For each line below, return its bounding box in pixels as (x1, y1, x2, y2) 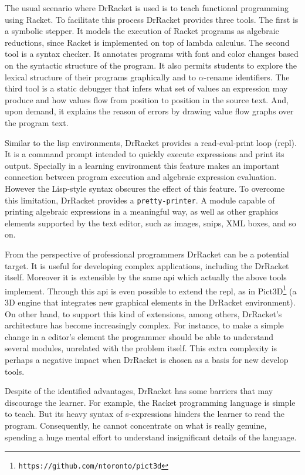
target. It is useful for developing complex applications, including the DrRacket (5, 259, 289, 272)
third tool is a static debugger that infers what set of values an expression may (5, 82, 288, 94)
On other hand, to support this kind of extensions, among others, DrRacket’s (5, 307, 282, 320)
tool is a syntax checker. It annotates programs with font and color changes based (5, 48, 299, 60)
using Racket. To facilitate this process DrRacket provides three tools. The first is (5, 13, 299, 25)
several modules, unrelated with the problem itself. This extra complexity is (5, 342, 277, 354)
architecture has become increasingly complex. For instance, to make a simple (5, 319, 284, 331)
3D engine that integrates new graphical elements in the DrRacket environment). (5, 296, 296, 308)
